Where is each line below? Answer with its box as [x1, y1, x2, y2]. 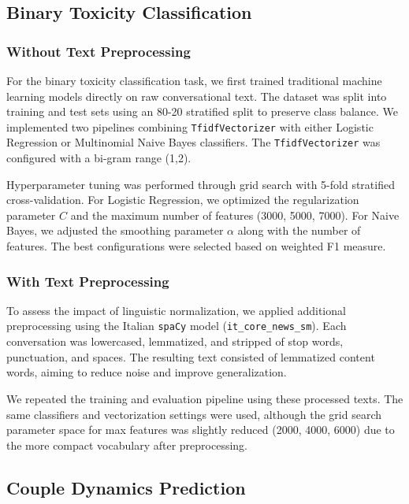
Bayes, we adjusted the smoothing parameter [6, 222, 224, 239]
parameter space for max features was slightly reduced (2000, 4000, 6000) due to [6, 421, 395, 438]
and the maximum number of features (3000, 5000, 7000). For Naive [70, 206, 400, 223]
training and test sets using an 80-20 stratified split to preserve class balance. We [6, 103, 399, 120]
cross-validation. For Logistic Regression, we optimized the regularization [6, 191, 359, 208]
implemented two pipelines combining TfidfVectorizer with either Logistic [6, 118, 374, 135]
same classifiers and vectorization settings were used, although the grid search [6, 406, 381, 422]
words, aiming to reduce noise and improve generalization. [6, 364, 287, 380]
